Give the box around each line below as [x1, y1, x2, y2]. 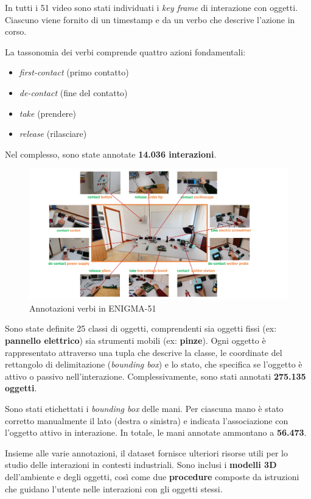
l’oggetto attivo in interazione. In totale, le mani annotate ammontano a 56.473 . [5, 426, 307, 439]
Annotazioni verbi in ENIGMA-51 [29, 301, 156, 314]
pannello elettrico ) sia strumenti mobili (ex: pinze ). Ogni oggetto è [5, 334, 266, 347]
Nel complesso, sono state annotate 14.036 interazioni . [5, 147, 217, 160]
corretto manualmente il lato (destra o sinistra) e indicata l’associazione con [5, 414, 288, 427]
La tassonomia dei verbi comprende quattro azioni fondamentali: [5, 45, 246, 58]
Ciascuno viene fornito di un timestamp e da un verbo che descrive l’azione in [5, 13, 295, 26]
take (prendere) [19, 106, 77, 119]
